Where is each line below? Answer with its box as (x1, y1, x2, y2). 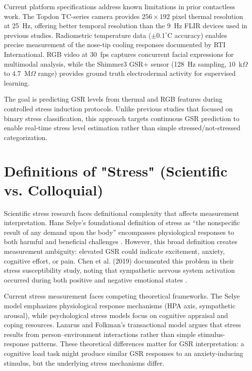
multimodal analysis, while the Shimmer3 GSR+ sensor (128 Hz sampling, (4, 58, 227, 69)
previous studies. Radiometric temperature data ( (4, 30, 151, 40)
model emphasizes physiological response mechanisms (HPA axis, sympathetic (4, 300, 235, 310)
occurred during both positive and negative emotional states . (4, 274, 187, 284)
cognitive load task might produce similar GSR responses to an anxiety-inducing (4, 348, 243, 358)
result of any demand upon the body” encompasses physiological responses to (4, 227, 234, 237)
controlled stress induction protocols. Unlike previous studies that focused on (4, 103, 233, 113)
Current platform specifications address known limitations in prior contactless (4, 1, 235, 11)
